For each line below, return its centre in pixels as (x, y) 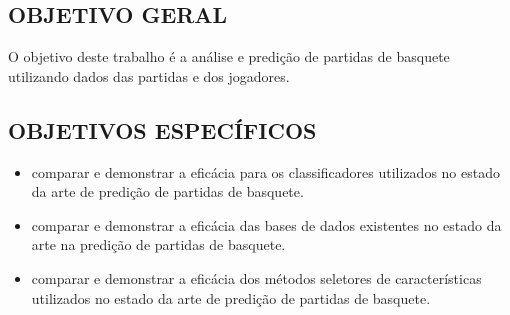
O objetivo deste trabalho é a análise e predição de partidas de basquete (229, 56)
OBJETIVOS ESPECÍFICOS (162, 129)
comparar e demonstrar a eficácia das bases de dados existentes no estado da (266, 224)
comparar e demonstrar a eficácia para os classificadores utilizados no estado (265, 171)
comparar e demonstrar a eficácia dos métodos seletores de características (256, 277)
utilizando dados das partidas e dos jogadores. (149, 75)
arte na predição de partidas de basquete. (158, 244)
